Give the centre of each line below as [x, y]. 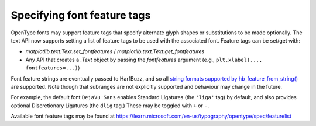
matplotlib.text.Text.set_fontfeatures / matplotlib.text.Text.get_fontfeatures [115, 51]
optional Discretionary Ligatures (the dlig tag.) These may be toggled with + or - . [110, 106]
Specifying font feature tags [81, 15]
